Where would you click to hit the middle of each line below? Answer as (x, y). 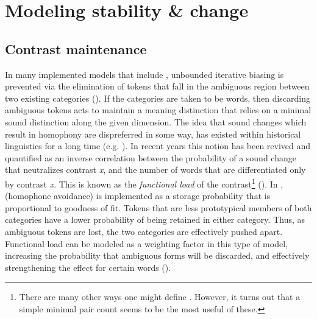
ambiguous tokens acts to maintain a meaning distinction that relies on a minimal (158, 110)
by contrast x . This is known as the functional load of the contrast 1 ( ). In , (144, 183)
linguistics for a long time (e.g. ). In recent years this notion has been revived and (158, 146)
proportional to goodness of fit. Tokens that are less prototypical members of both (158, 207)
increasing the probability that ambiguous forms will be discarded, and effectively (157, 255)
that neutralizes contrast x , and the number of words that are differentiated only (155, 170)
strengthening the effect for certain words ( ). (88, 267)
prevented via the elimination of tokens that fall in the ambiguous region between (157, 86)
